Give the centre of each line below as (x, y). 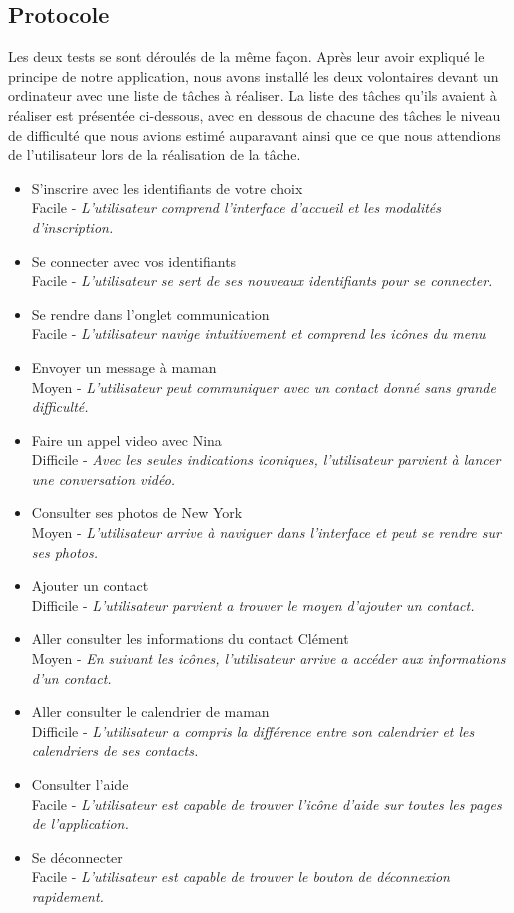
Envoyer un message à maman (124, 366)
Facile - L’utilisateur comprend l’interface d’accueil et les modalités (236, 207)
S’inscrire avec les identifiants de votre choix (167, 187)
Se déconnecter (77, 856)
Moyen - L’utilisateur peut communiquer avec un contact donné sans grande (263, 386)
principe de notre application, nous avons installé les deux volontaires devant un (253, 75)
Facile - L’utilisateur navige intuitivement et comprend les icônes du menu (258, 333)
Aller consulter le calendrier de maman (150, 711)
